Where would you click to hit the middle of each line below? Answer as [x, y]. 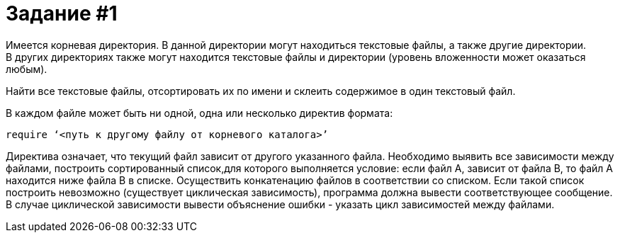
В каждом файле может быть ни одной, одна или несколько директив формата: [199, 113]
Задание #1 [62, 13]
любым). [27, 69]
